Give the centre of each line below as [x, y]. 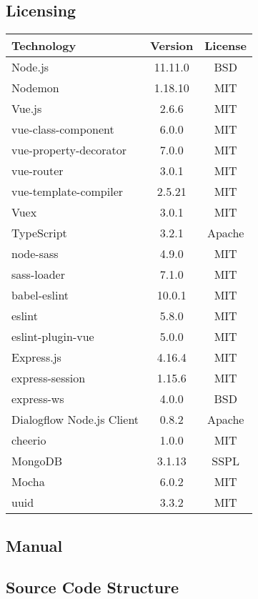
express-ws [38, 399]
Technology [44, 46]
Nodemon [35, 88]
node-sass [35, 254]
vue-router [38, 171]
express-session [49, 378]
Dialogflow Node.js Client [75, 420]
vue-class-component [63, 129]
